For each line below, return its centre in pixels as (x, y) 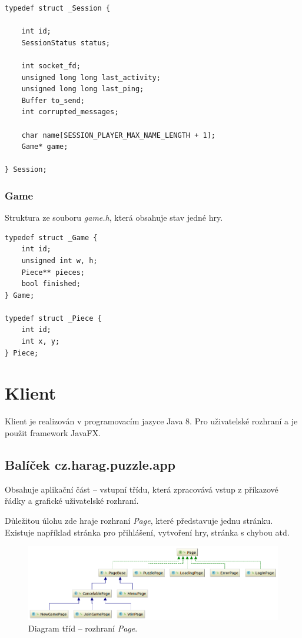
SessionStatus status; (66, 43)
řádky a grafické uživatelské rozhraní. (72, 501)
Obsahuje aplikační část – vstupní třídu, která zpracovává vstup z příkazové (142, 489)
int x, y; (41, 342)
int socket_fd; (51, 66)
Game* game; (45, 147)
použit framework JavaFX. (53, 432)
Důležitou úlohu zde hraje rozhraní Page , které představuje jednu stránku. (139, 520)
